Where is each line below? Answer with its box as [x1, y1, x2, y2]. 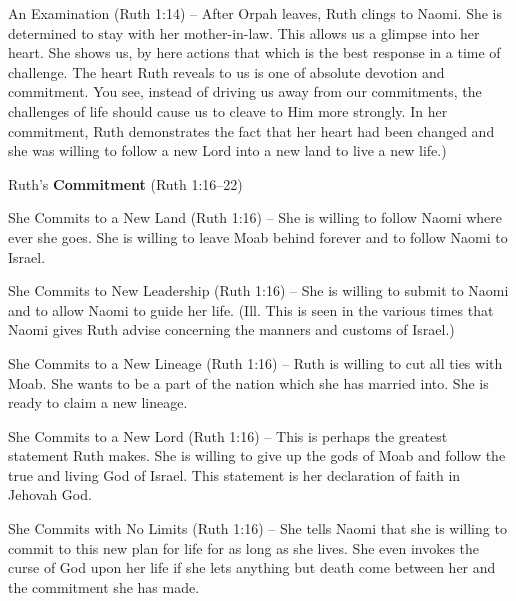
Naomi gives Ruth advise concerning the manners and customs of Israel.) [8, 319, 455, 340]
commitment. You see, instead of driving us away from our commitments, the [8, 81, 482, 102]
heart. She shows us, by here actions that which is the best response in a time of [8, 42, 501, 63]
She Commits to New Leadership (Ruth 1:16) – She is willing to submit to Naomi [8, 280, 509, 301]
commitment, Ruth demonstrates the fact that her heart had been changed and [8, 120, 495, 141]
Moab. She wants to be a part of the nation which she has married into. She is [8, 372, 489, 393]
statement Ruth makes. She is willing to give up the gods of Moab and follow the [8, 445, 506, 466]
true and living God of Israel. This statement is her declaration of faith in [8, 464, 461, 485]
